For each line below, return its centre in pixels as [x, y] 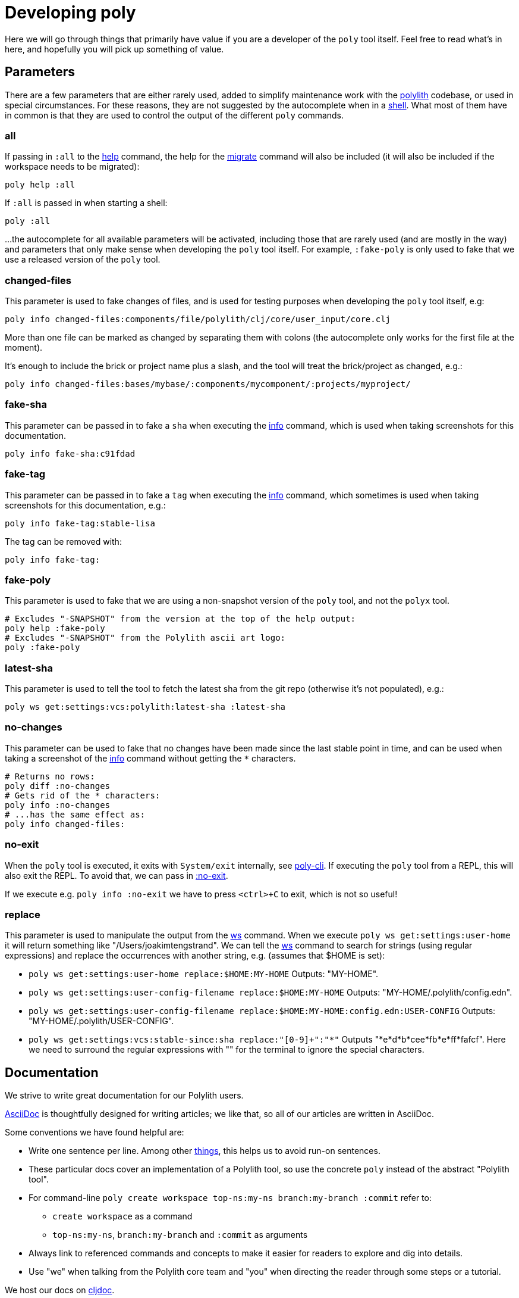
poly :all [27, 221]
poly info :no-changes [58, 805]
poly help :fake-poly [55, 628]
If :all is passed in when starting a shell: [86, 203]
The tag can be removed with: [63, 541]
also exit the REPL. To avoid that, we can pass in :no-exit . [117, 875]
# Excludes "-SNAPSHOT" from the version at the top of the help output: [180, 619]
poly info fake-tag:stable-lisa [80, 523]
